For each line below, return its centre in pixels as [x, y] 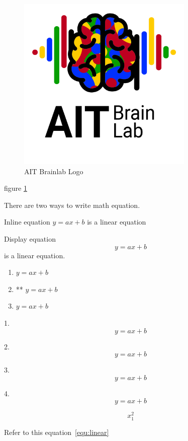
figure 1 [16, 188]
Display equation [30, 238]
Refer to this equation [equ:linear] [57, 432]
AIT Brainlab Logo [54, 171]
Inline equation [27, 222]
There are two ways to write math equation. [72, 205]
